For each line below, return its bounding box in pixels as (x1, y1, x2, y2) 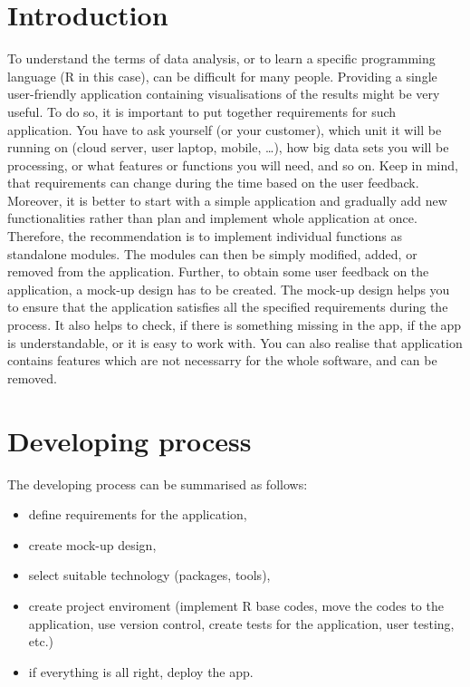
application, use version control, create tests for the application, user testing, (28, 614, 455, 633)
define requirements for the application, (28, 505, 247, 524)
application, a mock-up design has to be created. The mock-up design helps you (7, 279, 450, 298)
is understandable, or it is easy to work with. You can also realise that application (7, 333, 463, 352)
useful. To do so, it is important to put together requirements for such (7, 102, 397, 121)
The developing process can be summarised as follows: (7, 474, 308, 493)
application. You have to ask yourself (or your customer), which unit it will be (7, 120, 442, 139)
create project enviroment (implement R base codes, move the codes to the (28, 595, 444, 614)
